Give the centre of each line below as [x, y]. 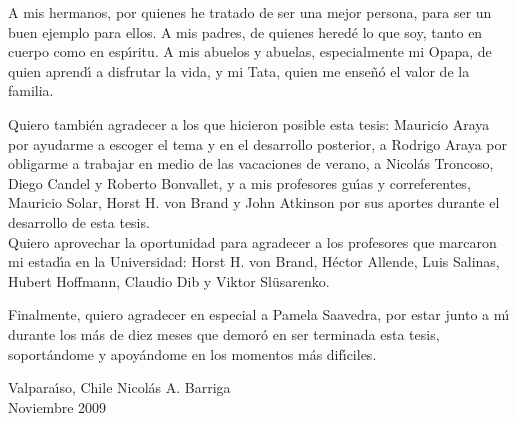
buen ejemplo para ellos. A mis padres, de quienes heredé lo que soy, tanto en [245, 31]
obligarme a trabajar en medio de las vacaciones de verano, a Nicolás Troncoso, [251, 163]
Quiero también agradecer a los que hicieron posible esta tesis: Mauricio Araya [249, 123]
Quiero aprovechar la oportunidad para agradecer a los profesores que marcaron [252, 241]
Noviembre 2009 [57, 406]
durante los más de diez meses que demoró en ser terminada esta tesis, [224, 333]
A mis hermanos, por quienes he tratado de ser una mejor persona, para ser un [250, 12]
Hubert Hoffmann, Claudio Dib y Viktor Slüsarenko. [169, 280]
